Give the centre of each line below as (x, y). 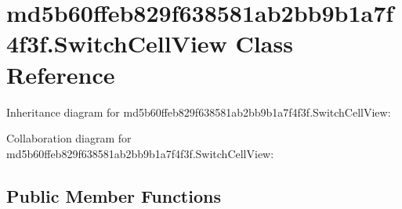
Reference (61, 74)
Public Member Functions (114, 195)
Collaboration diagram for (69, 138)
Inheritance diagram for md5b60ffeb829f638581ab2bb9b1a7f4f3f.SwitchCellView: (199, 112)
